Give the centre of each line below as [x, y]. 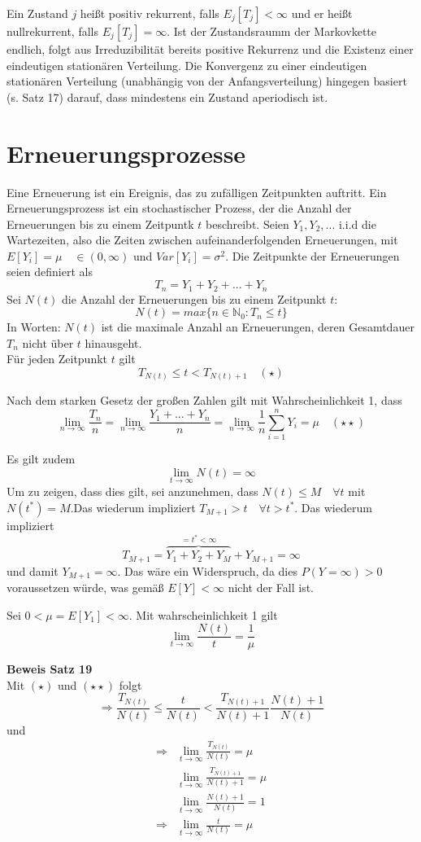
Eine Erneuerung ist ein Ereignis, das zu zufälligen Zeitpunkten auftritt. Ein [197, 192]
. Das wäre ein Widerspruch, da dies [207, 570]
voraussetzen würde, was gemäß [85, 588]
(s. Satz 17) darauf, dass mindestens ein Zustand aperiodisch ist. [167, 96]
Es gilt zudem [41, 459]
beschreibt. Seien [247, 224]
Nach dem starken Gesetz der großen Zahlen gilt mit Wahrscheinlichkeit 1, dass [204, 400]
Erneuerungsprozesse [126, 153]
